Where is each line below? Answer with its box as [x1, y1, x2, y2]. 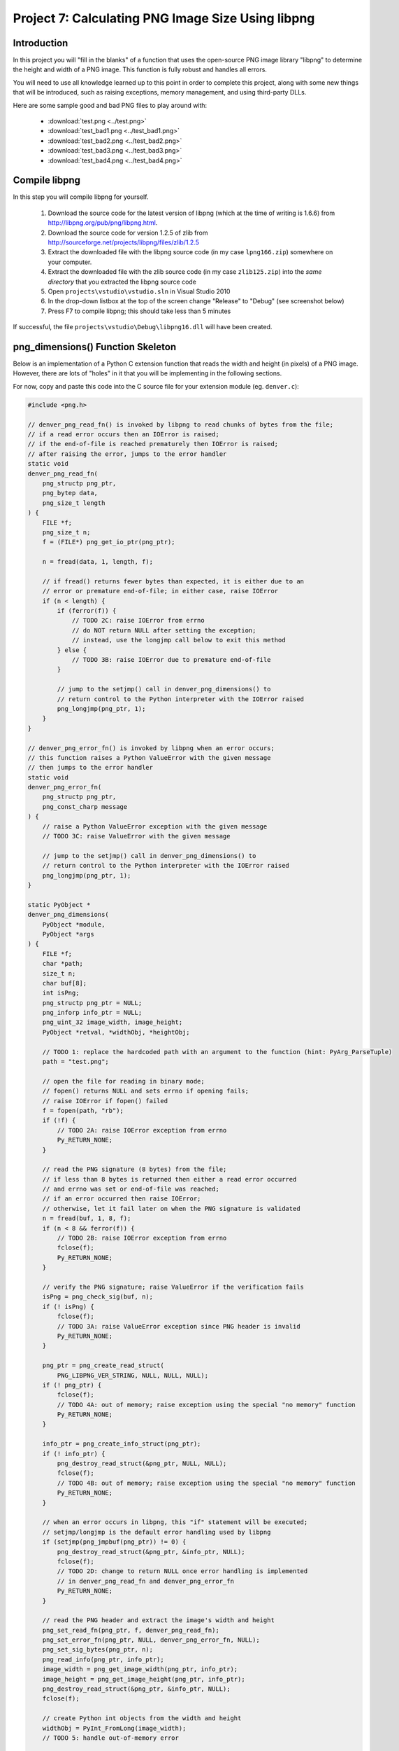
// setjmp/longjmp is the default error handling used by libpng [42, 1528, 271, 1536]
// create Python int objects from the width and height [42, 1715, 242, 1722]
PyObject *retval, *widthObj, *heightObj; [42, 1028, 190, 1036]
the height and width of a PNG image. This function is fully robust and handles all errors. [13, 65, 267, 74]
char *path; [42, 960, 84, 968]
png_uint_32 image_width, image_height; [42, 1018, 183, 1026]
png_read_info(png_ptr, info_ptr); [42, 1655, 164, 1663]
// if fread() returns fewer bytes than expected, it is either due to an [42, 577, 304, 585]
